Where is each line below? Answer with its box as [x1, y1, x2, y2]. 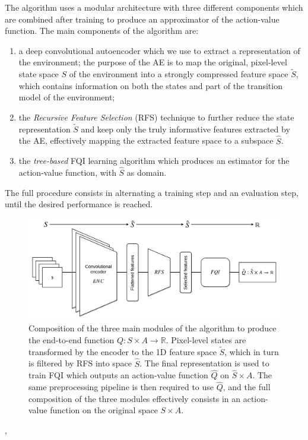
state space [18, 68, 59, 80]
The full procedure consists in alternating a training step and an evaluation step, [5, 186, 299, 198]
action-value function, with [18, 166, 116, 178]
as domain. [126, 166, 167, 178]
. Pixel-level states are [166, 333, 246, 346]
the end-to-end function [28, 333, 115, 346]
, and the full [223, 381, 271, 393]
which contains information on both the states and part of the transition [18, 79, 282, 91]
